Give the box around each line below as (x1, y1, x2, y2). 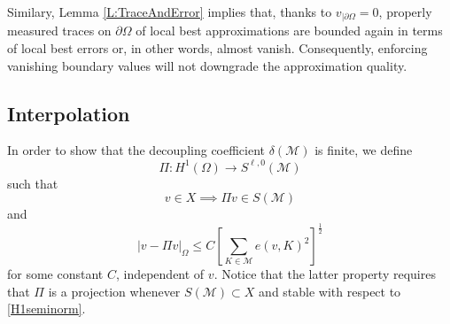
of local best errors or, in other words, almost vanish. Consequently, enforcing (7, 39, 428, 58)
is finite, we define (314, 141, 413, 159)
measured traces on (7, 21, 112, 40)
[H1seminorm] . (7, 299, 86, 318)
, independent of (115, 265, 205, 283)
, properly (378, 3, 432, 20)
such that (7, 174, 58, 192)
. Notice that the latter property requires (213, 265, 436, 283)
